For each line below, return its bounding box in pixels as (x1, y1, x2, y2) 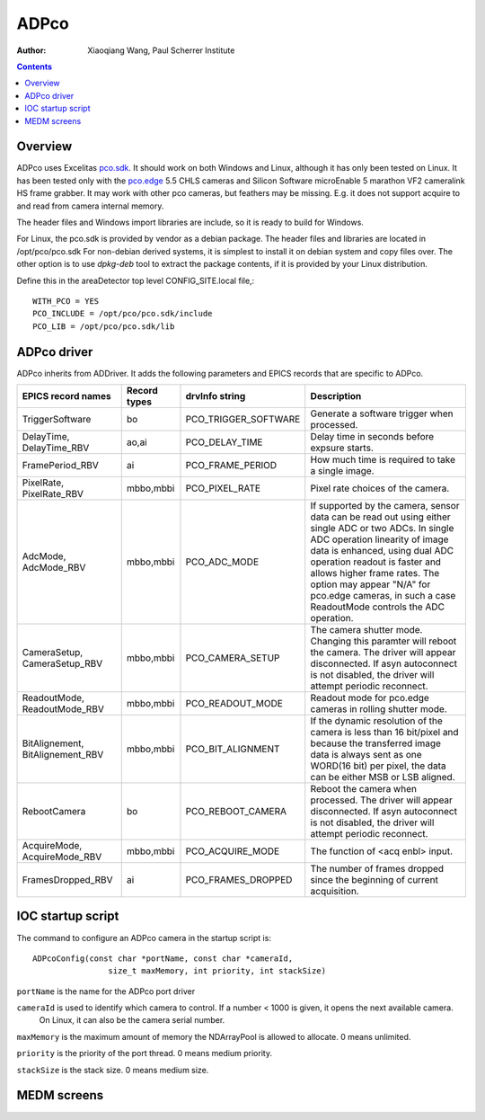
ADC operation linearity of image (310, 533, 449, 546)
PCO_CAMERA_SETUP (185, 652, 280, 664)
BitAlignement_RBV (22, 749, 104, 760)
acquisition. (310, 885, 359, 897)
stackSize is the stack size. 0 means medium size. (16, 1064, 209, 1075)
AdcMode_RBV (22, 562, 86, 573)
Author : (16, 45, 47, 56)
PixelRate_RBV (22, 488, 84, 500)
